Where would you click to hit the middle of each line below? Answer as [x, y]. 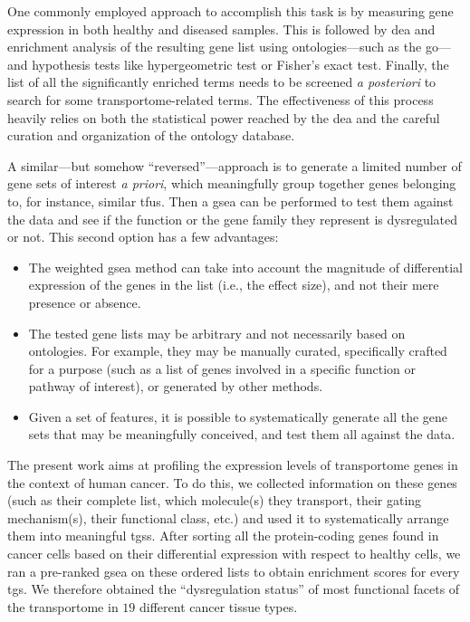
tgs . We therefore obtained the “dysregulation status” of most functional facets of [234, 589]
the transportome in [63, 606]
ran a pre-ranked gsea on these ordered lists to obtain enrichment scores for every [234, 571]
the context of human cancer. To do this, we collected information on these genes [232, 482]
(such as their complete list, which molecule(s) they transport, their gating [215, 500]
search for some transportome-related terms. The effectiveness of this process [221, 99]
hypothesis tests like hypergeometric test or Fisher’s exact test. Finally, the [240, 64]
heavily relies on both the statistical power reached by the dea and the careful [224, 117]
